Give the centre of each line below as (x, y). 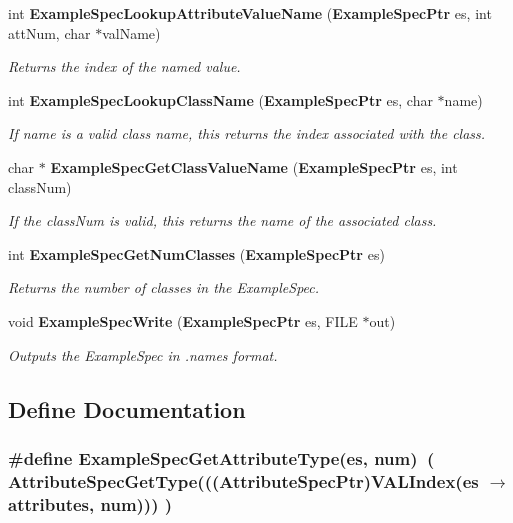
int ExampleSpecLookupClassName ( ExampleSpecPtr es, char (220, 99)
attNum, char (49, 32)
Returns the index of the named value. (124, 66)
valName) (131, 32)
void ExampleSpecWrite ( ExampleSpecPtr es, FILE (183, 320)
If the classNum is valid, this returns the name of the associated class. (222, 220)
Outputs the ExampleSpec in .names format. (143, 354)
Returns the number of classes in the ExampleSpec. (164, 287)
